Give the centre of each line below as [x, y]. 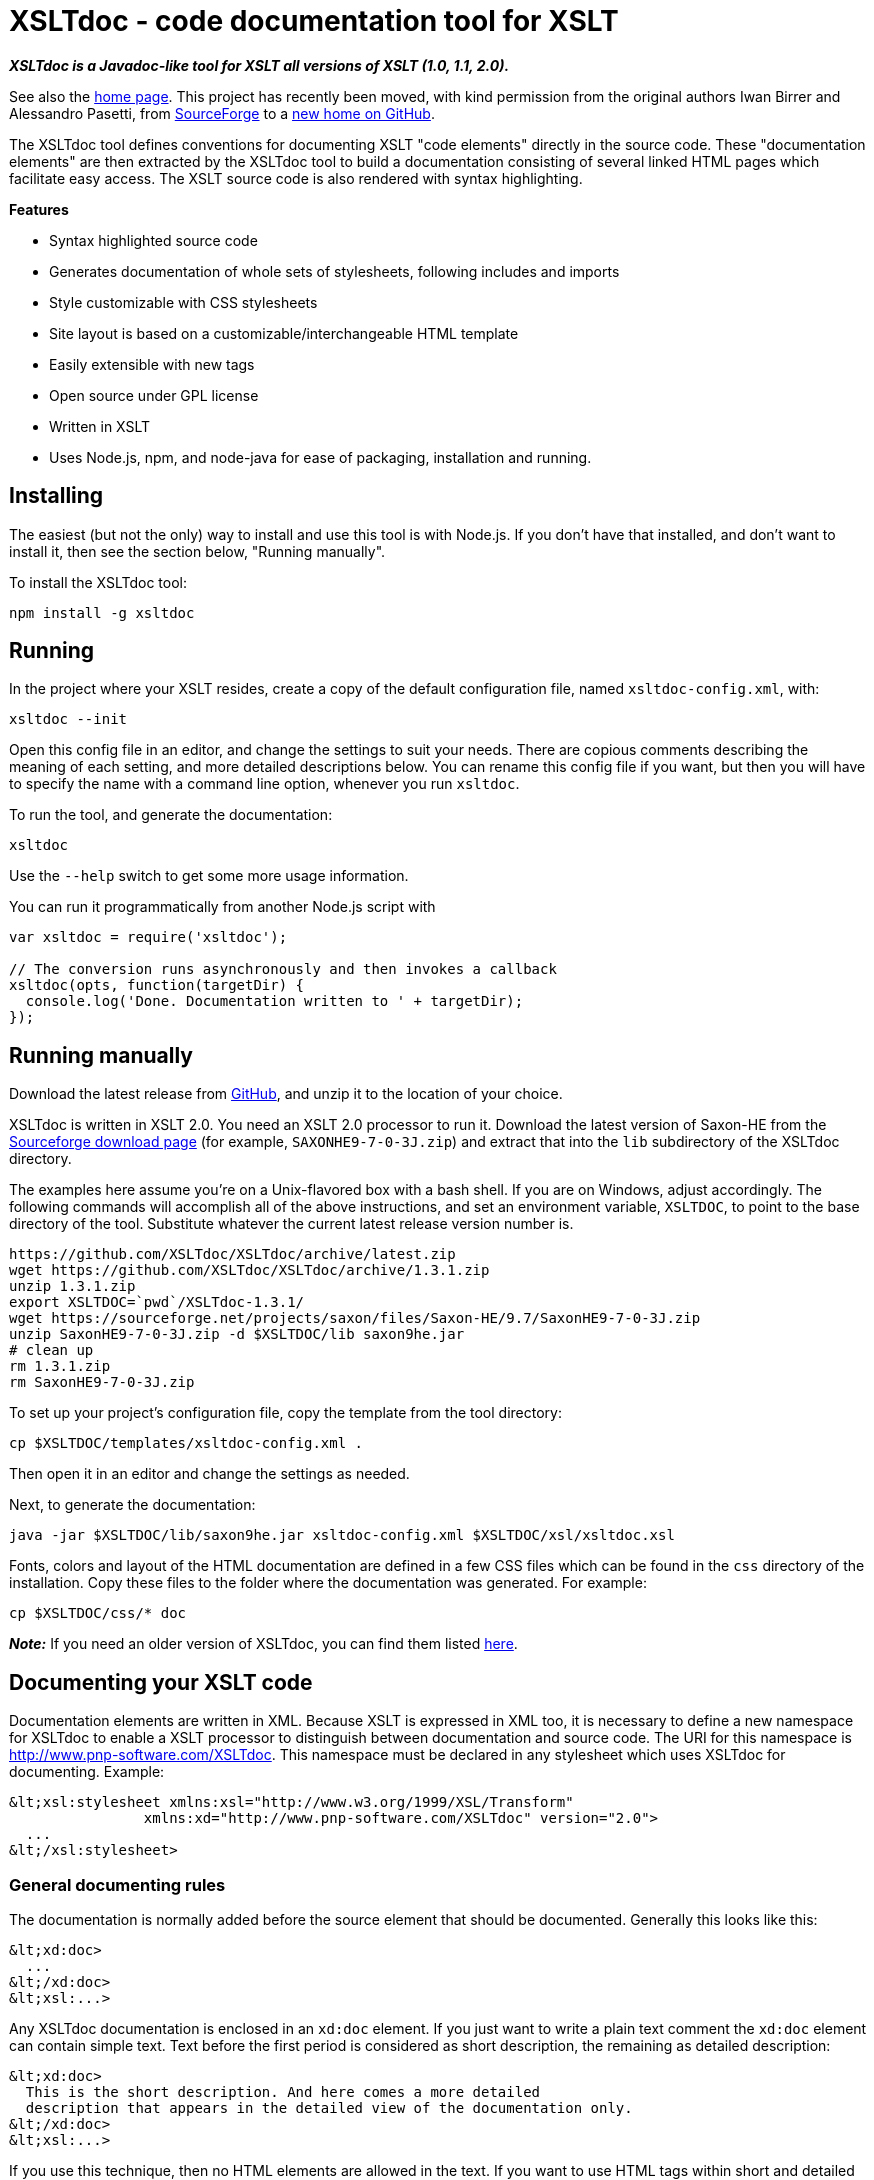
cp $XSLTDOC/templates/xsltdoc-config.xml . [186, 1443]
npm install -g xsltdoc [102, 612]
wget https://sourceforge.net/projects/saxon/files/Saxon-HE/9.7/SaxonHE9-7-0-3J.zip [355, 1318]
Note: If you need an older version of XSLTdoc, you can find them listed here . [263, 1644]
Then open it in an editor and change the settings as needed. [209, 1474]
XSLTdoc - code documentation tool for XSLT [314, 21]
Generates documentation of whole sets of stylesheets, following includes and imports [334, 271]
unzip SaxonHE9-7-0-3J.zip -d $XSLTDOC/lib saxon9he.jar [237, 1334]
